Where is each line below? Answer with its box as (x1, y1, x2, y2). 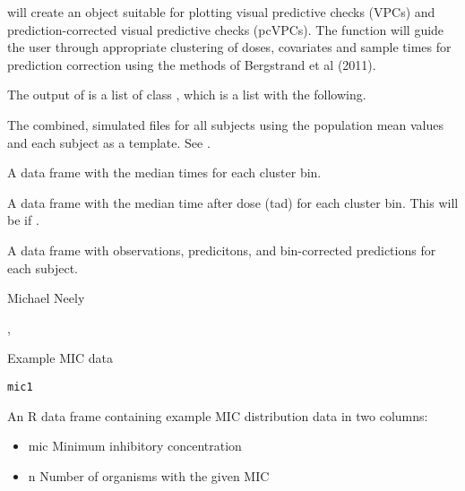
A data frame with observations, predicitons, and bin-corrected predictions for (7, 240, 436, 259)
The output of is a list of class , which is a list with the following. (7, 85, 366, 104)
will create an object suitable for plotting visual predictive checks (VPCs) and (7, 3, 435, 21)
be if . (7, 211, 39, 229)
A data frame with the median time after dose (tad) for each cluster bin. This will (7, 193, 459, 211)
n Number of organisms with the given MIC (28, 466, 270, 485)
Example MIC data (7, 349, 114, 367)
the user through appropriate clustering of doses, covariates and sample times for (7, 38, 452, 56)
